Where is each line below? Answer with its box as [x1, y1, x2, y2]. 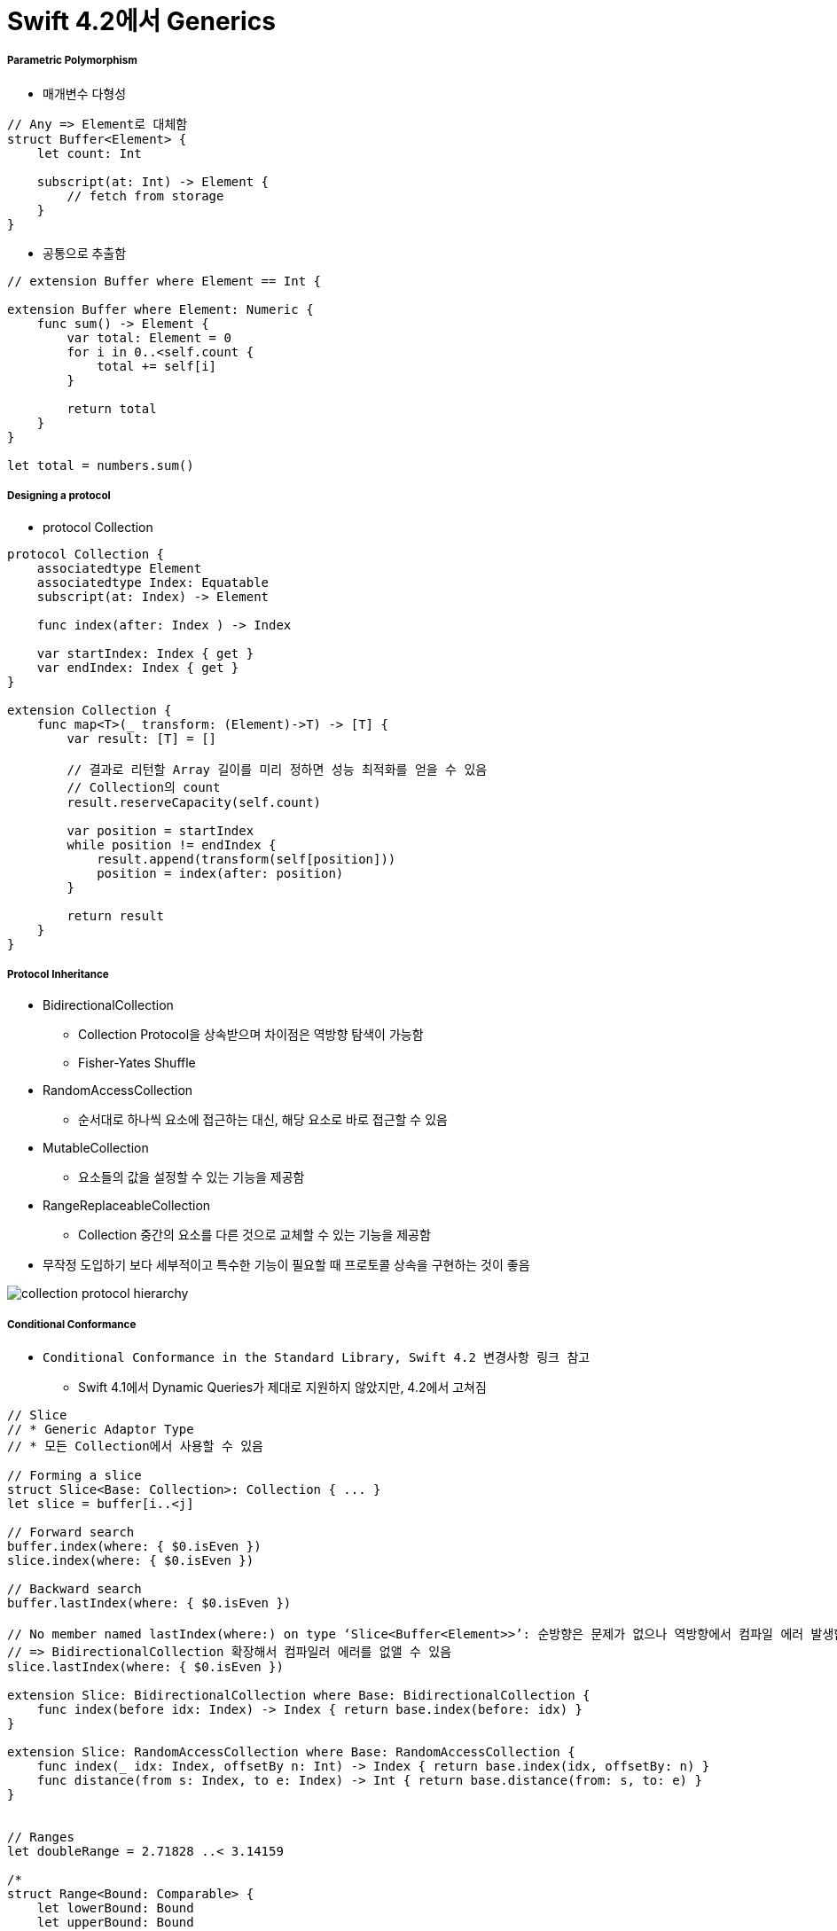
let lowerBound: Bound [36, 1901, 194, 1916]
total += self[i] [97, 358, 217, 373]
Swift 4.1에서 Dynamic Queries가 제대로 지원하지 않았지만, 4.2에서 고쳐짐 [78, 1380, 487, 1395]
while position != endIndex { [66, 837, 277, 852]
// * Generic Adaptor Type [7, 1422, 194, 1437]
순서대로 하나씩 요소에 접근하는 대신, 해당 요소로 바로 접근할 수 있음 [78, 1112, 448, 1128]
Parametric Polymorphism [7, 54, 137, 67]
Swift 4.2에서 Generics [7, 6, 276, 36]
